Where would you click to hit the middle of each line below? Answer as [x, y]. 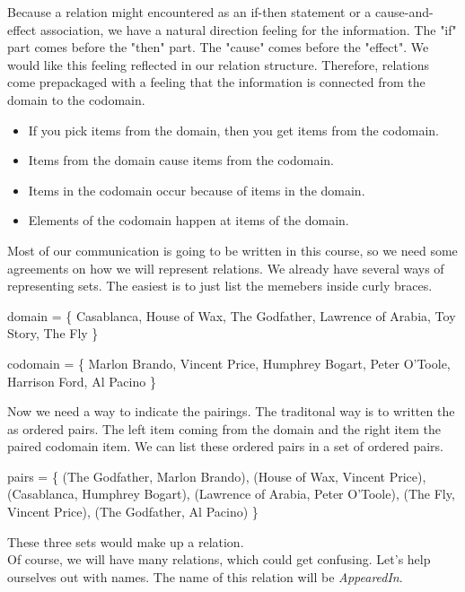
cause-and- [404, 12]
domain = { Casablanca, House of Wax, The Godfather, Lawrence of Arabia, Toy [232, 315]
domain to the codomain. [76, 99]
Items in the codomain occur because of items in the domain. [197, 190]
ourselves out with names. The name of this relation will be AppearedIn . [205, 576]
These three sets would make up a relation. [126, 541]
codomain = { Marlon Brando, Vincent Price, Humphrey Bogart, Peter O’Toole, [229, 363]
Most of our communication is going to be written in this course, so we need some [232, 250]
